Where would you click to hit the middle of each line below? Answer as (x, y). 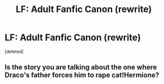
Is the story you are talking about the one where (81, 67)
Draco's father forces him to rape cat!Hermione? (82, 75)
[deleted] (14, 51)
